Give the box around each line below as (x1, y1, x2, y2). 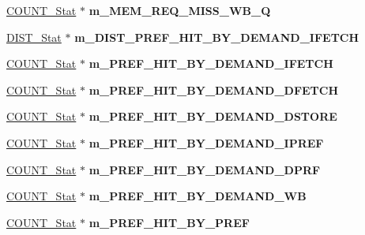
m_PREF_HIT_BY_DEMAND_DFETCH (88, 81, 339, 98)
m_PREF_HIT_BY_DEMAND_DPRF (88, 161, 321, 177)
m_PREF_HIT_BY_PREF (88, 214, 250, 230)
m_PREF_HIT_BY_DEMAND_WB (88, 188, 307, 204)
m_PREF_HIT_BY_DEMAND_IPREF (88, 134, 324, 151)
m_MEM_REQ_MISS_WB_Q (88, 2, 271, 18)
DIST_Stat (6, 28, 62, 45)
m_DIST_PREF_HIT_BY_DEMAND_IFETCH (74, 28, 359, 45)
